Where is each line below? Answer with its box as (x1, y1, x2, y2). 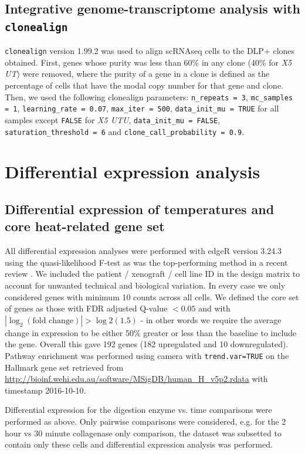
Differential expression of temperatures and (5, 200, 274, 218)
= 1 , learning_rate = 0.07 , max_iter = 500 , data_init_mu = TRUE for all (5, 102, 279, 114)
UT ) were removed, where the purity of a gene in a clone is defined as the (5, 67, 270, 80)
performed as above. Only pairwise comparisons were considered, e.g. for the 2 (5, 415, 286, 427)
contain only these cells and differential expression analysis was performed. (5, 438, 273, 450)
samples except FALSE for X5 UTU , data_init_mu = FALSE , (5, 113, 221, 126)
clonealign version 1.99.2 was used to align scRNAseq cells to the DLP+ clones (5, 45, 295, 57)
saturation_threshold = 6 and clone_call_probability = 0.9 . (5, 125, 245, 137)
